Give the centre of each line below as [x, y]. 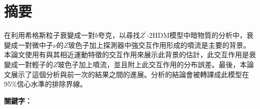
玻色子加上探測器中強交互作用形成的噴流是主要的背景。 [159, 45]
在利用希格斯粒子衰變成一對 [49, 35]
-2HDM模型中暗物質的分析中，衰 [200, 35]
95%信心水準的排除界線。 [45, 84]
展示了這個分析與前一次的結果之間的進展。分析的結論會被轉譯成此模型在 [130, 74]
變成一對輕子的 [28, 64]
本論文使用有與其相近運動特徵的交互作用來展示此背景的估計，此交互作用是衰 [130, 54]
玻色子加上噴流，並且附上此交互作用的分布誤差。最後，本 [152, 64]
